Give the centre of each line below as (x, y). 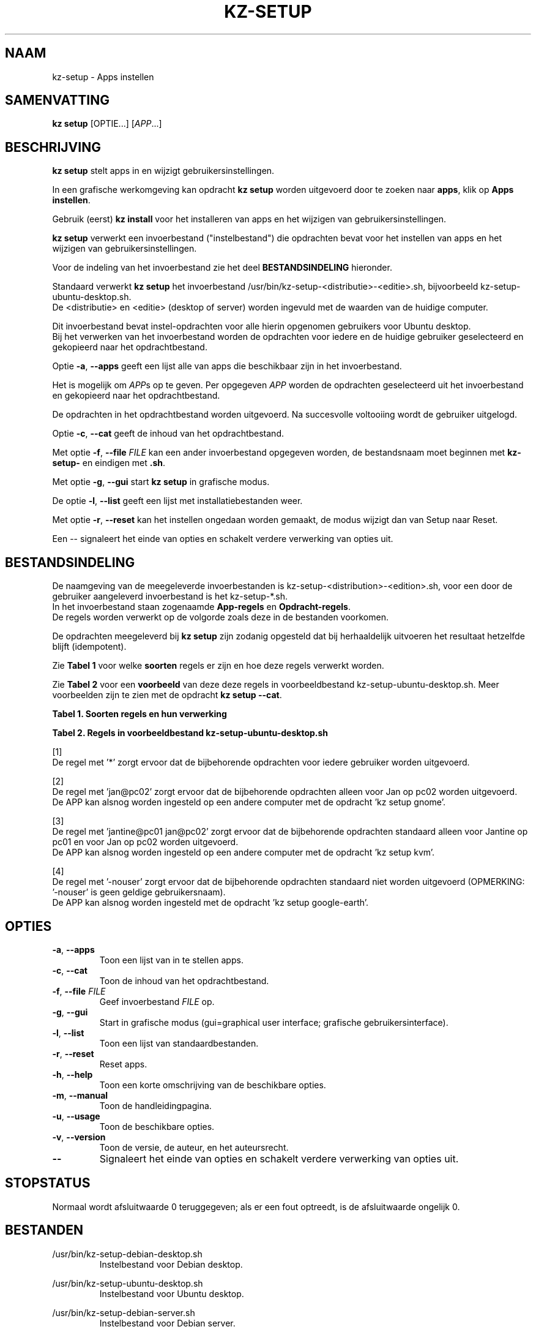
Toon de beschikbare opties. (157, 1126)
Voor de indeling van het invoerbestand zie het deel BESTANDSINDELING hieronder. (222, 268)
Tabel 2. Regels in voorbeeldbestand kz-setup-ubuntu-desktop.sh (190, 733)
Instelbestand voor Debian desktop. (171, 1264)
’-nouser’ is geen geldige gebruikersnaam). (139, 892)
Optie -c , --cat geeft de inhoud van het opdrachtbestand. (168, 434)
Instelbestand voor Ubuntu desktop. (172, 1293)
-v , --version (79, 1137)
